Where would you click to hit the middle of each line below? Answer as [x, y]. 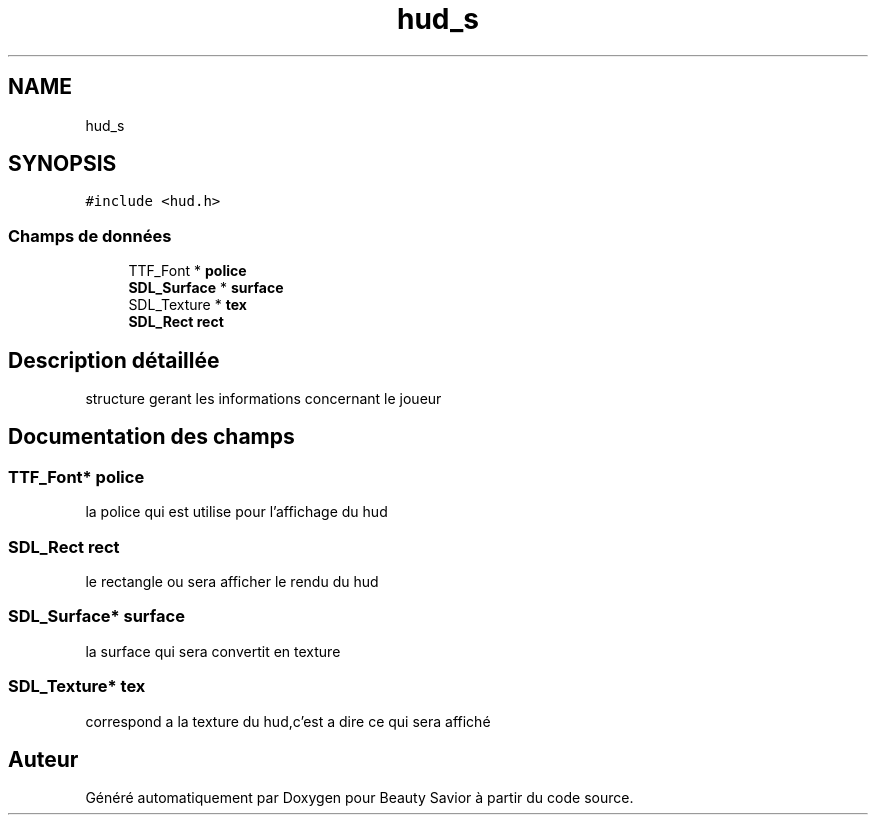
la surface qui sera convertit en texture [213, 651]
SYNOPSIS [62, 164]
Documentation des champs [151, 437]
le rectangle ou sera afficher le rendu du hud [232, 581]
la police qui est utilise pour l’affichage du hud [236, 512]
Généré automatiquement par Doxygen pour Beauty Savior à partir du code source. [359, 798]
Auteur [43, 759]
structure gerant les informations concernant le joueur [263, 399]
